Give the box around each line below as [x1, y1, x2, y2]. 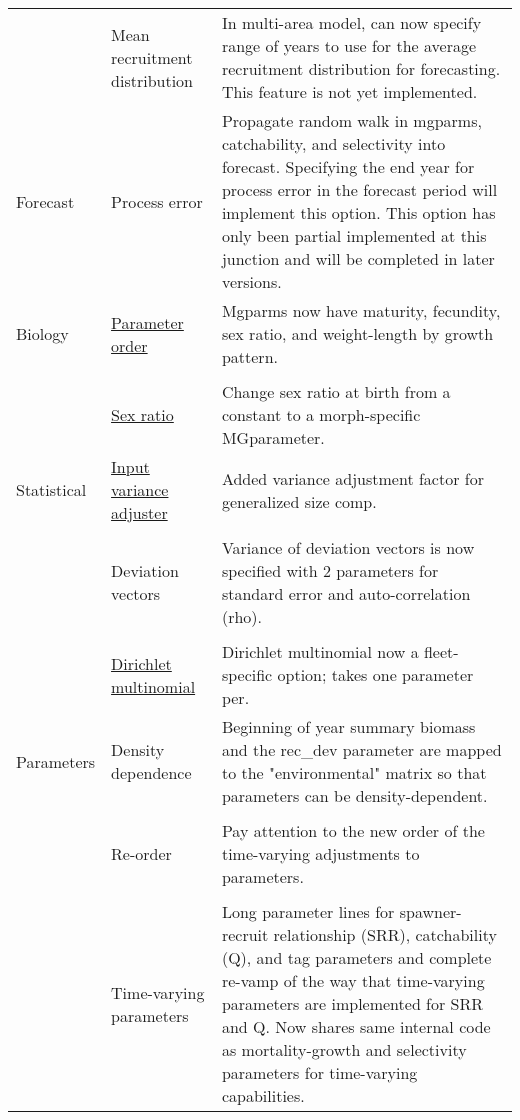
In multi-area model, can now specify [221, 11, 482, 34]
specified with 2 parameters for [221, 559, 439, 582]
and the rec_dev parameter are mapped [221, 738, 502, 761]
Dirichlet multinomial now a [221, 640, 419, 663]
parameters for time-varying [221, 1061, 418, 1084]
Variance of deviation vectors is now [221, 536, 475, 559]
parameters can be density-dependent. [221, 784, 488, 807]
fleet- [423, 640, 459, 663]
